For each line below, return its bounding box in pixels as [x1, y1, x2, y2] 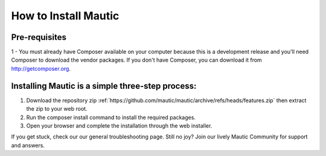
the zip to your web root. [26, 105, 88, 112]
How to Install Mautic [11, 9, 120, 22]
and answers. [11, 141, 45, 149]
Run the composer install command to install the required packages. [26, 114, 196, 121]
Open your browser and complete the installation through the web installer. [26, 122, 213, 129]
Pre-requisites [11, 32, 66, 42]
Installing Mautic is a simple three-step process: [11, 80, 197, 91]
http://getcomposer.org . [11, 65, 71, 72]
